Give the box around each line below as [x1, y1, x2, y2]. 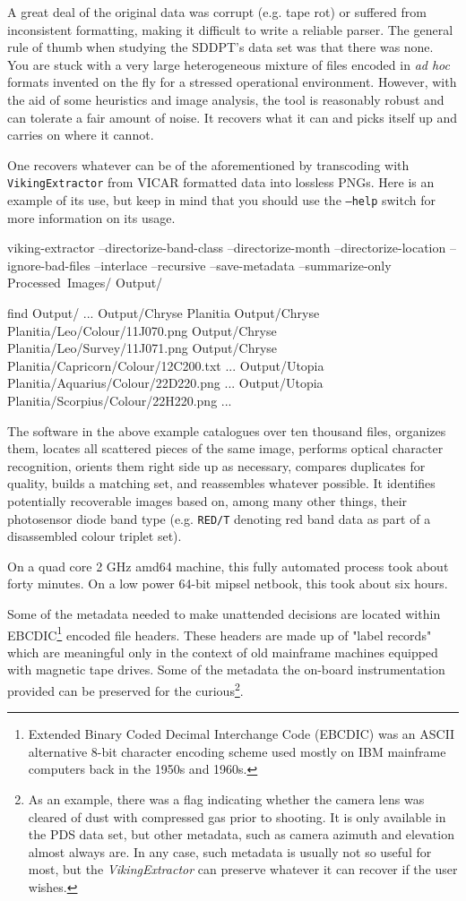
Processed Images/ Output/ [7, 273, 163, 292]
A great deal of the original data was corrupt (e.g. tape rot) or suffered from [7, 3, 427, 21]
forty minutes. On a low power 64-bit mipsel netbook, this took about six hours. [7, 574, 448, 593]
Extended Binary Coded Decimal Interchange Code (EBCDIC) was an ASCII [28, 725, 455, 743]
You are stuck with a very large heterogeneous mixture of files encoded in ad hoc [7, 55, 450, 73]
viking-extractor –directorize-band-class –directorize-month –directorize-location [7, 238, 446, 257]
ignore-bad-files [7, 255, 91, 274]
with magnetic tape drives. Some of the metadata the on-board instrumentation [7, 660, 445, 679]
